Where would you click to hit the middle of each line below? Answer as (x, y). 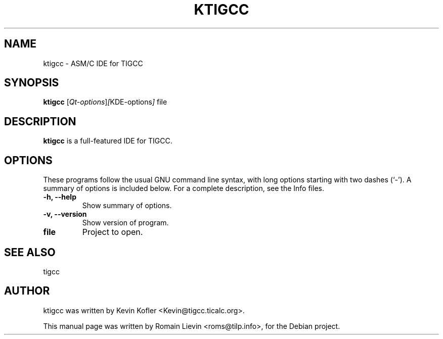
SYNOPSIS (32, 83)
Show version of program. (125, 223)
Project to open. (113, 232)
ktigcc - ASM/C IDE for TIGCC (93, 63)
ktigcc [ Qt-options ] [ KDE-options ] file (105, 102)
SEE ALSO (30, 252)
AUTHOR (27, 291)
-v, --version (65, 214)
